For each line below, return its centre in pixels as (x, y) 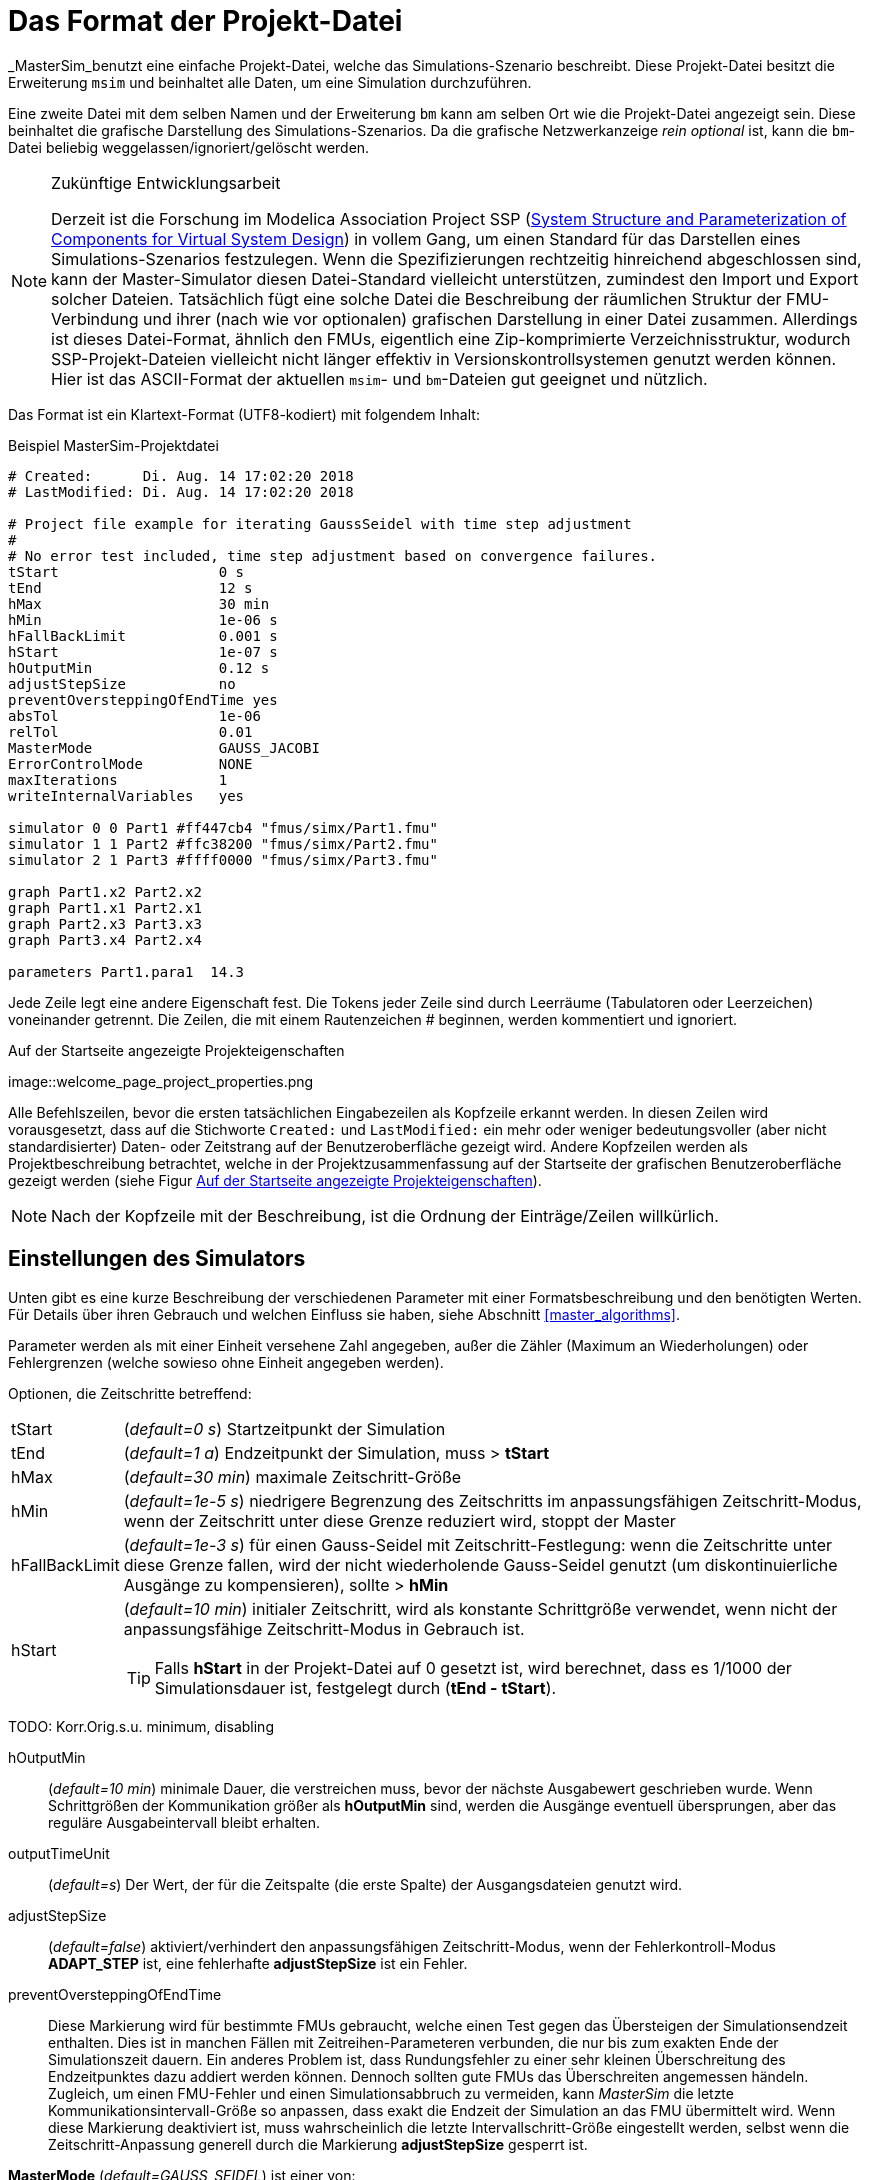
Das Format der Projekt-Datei (205, 21)
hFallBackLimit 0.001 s (143, 635)
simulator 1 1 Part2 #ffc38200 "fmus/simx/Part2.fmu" (223, 843)
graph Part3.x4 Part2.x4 (105, 939)
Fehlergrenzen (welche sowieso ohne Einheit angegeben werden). (226, 1362)
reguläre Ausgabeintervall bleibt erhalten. (184, 1822)
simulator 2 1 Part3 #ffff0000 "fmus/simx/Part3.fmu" (223, 859)
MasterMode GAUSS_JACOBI (164, 747)
